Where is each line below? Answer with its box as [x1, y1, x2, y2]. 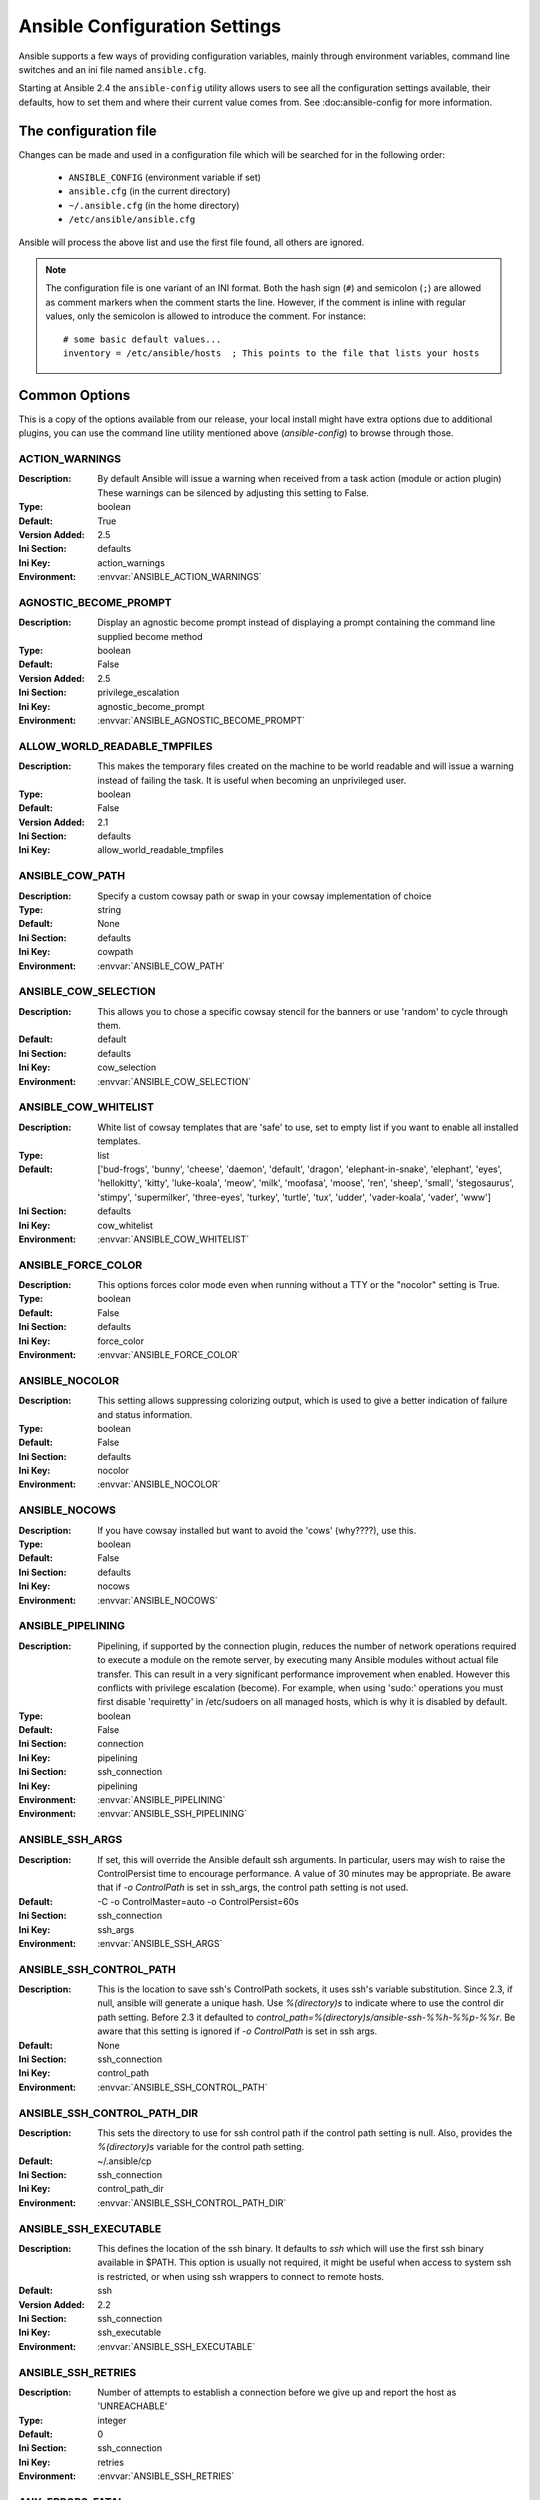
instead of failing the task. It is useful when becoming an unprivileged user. [97, 774, 407, 786]
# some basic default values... [63, 333, 222, 345]
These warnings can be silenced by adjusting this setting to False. [97, 486, 370, 499]
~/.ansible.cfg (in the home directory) [68, 199, 240, 211]
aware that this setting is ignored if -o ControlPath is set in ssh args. [97, 2025, 378, 2037]
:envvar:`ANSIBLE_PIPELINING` [97, 1794, 226, 1806]
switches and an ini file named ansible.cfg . [18, 63, 207, 75]
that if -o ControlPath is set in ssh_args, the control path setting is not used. [97, 1881, 409, 1894]
